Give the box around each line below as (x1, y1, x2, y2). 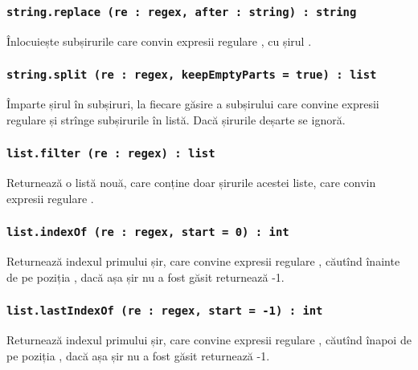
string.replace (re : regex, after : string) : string (6, 5, 357, 18)
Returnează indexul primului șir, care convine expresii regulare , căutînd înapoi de (6, 331, 412, 348)
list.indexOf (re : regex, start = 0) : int (6, 226, 289, 239)
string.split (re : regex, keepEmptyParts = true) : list (6, 68, 377, 82)
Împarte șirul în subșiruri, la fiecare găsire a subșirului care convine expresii (6, 96, 379, 112)
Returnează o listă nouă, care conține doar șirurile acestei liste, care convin (6, 174, 376, 191)
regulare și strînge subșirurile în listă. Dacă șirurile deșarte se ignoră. (6, 111, 346, 128)
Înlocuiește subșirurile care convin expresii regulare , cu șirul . (6, 32, 312, 49)
